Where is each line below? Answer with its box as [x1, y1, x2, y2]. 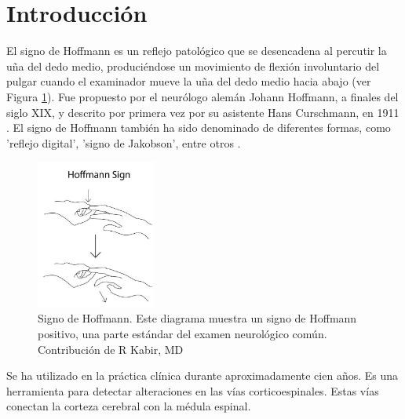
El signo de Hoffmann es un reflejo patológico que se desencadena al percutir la [6, 42, 387, 59]
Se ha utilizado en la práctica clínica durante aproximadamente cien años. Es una [6, 367, 399, 384]
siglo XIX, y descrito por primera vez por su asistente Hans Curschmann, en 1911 [6, 104, 400, 120]
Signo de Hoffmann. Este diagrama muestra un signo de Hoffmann [38, 310, 357, 326]
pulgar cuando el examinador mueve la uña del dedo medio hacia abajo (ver [6, 73, 371, 89]
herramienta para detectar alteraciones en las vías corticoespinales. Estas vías [6, 382, 379, 399]
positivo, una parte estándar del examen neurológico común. [38, 325, 327, 341]
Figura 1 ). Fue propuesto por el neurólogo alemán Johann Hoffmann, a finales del [6, 88, 399, 104]
